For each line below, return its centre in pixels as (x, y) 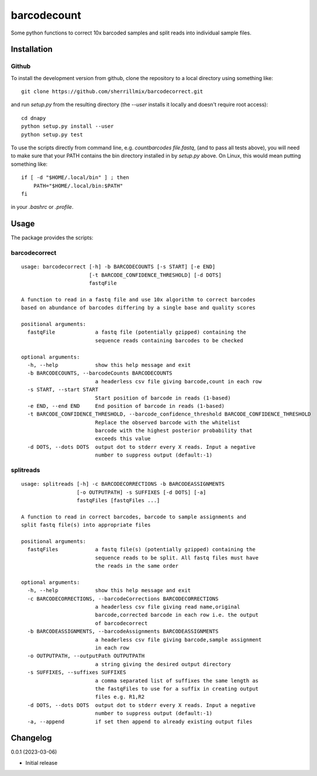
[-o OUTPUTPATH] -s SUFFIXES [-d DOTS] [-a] (141, 492)
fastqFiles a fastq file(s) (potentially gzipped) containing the (141, 550)
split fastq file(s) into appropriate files (86, 525)
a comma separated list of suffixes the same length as (177, 681)
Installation (32, 49)
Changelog (31, 738)
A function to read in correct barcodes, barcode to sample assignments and (134, 517)
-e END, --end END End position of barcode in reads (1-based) (126, 406)
